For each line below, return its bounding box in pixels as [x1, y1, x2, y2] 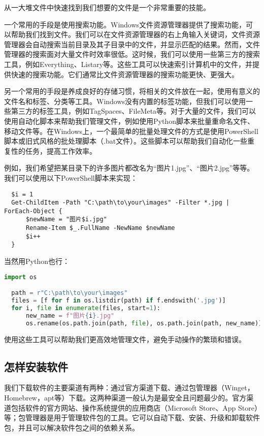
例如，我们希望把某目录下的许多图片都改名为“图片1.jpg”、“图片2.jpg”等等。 [4, 162, 254, 173]
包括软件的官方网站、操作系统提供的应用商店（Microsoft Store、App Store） [11, 402, 258, 413]
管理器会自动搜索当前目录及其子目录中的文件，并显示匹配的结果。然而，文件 [4, 39, 260, 49]
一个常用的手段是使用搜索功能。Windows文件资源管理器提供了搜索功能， [4, 19, 246, 29]
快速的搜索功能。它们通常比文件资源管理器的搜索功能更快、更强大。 [11, 69, 239, 79]
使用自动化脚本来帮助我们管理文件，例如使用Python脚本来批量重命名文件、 [4, 115, 254, 126]
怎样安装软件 [4, 358, 68, 374]
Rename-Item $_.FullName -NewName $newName [25, 224, 175, 232]
